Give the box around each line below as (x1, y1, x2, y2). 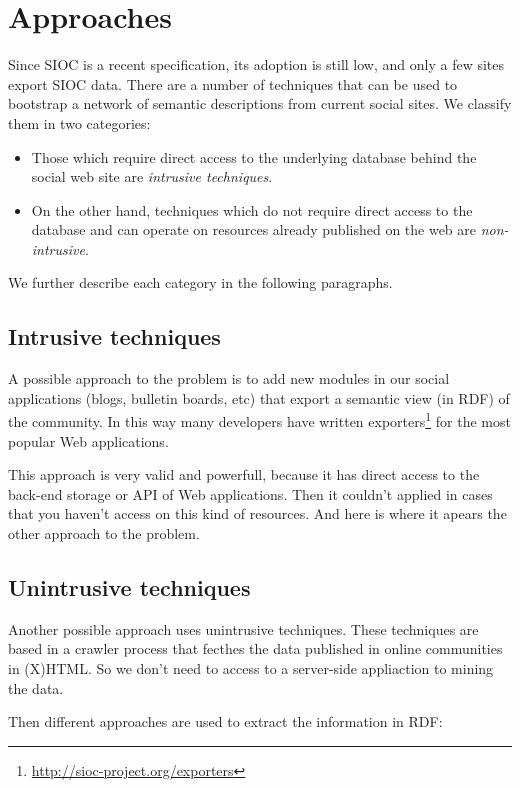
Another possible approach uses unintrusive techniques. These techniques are (8, 618, 479, 639)
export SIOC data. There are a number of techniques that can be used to (8, 73, 458, 94)
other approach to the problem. (8, 523, 200, 544)
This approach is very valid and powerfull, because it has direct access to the (8, 464, 480, 485)
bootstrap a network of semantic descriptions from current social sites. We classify (8, 93, 512, 114)
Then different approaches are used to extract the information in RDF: (8, 711, 443, 732)
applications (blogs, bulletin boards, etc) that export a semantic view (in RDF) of (8, 387, 510, 408)
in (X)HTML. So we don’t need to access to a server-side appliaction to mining (8, 658, 494, 679)
